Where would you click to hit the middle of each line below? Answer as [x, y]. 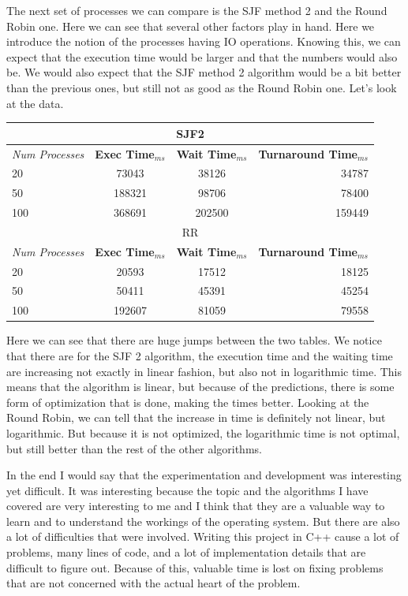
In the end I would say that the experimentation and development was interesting [204, 475]
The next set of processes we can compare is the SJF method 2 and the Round [197, 10]
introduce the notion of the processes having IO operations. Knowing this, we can [204, 41]
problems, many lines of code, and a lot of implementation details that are [186, 552]
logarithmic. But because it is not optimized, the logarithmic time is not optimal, [203, 432]
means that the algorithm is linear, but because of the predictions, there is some [200, 387]
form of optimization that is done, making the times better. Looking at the [188, 402]
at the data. [35, 103]
